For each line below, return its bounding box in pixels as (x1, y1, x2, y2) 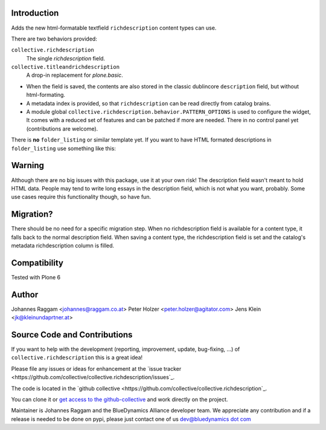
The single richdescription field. (26, 54, 106, 62)
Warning (11, 160, 45, 171)
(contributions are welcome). (26, 125, 98, 132)
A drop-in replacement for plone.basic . (26, 71, 123, 79)
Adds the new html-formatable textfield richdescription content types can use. (11, 24, 217, 31)
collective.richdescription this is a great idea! (11, 354, 143, 361)
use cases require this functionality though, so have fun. (11, 194, 151, 201)
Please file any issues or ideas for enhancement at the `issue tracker (11, 365, 182, 372)
